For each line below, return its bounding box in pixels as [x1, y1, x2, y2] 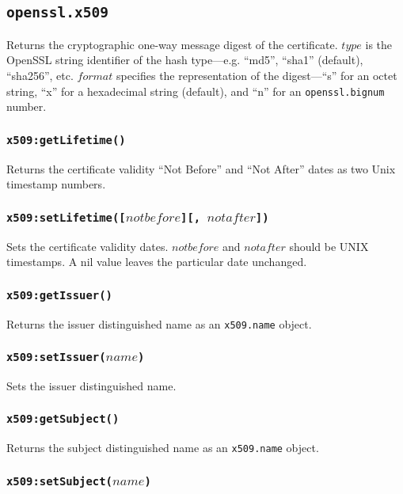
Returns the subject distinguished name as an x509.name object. [6, 439, 319, 456]
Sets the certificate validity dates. [6, 237, 169, 254]
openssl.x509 [6, 4, 108, 21]
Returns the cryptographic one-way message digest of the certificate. [6, 36, 338, 52]
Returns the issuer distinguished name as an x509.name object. [6, 315, 312, 332]
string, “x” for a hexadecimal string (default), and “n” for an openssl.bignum [6, 82, 385, 99]
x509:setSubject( [6, 474, 112, 488]
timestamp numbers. [6, 176, 106, 192]
